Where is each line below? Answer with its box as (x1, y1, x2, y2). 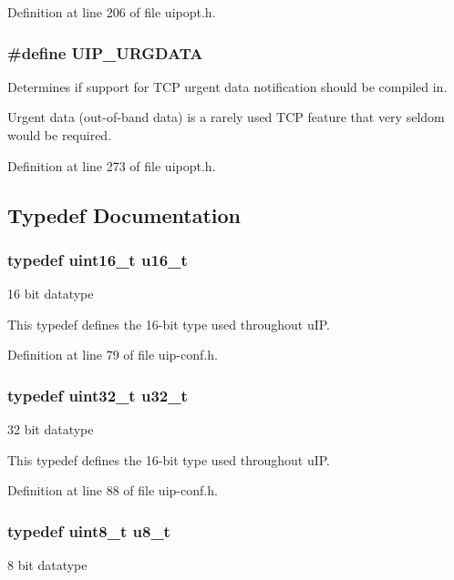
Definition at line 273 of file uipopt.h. (7, 156, 216, 175)
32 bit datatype (7, 420, 94, 439)
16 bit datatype (7, 284, 94, 303)
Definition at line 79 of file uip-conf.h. (7, 345, 218, 364)
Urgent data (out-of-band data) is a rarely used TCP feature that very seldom (7, 107, 445, 127)
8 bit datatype (7, 555, 88, 575)
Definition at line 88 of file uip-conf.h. (7, 481, 218, 500)
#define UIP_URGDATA (7, 41, 203, 64)
